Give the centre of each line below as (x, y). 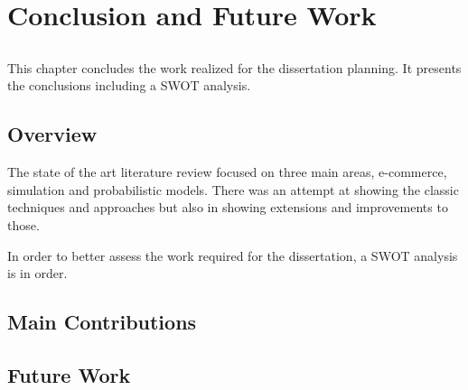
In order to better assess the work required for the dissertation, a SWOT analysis (233, 255)
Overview (52, 134)
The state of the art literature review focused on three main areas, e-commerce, (227, 172)
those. (23, 224)
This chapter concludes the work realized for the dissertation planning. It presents (234, 67)
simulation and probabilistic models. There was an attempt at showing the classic (233, 189)
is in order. (37, 273)
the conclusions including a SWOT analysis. (129, 85)
